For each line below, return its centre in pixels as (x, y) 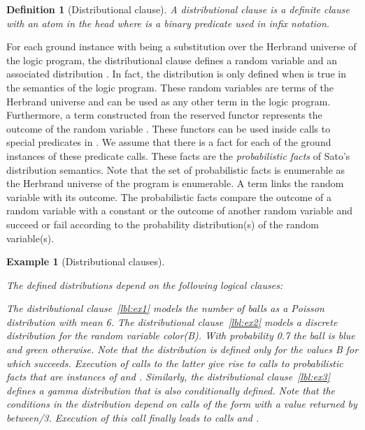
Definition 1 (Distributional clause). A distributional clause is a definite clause (178, 9)
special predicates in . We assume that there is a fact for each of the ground (169, 142)
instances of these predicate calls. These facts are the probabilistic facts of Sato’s (178, 155)
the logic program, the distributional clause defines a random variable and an (172, 60)
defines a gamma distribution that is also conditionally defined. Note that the (171, 390)
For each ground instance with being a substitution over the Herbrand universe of (181, 46)
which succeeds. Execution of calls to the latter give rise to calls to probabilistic (175, 363)
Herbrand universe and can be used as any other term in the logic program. (169, 101)
